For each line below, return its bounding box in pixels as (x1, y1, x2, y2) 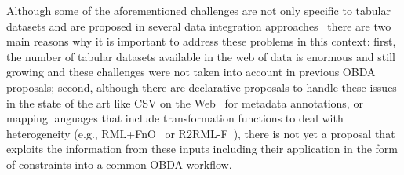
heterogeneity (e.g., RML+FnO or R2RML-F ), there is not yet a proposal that (6, 125, 395, 141)
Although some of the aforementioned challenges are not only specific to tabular (6, 2, 391, 18)
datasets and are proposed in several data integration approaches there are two (6, 17, 391, 34)
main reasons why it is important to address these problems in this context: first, (6, 33, 396, 49)
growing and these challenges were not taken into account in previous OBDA (6, 64, 376, 80)
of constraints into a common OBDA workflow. (6, 155, 232, 172)
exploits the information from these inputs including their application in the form (6, 140, 399, 157)
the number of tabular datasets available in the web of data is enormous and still (6, 48, 395, 64)
